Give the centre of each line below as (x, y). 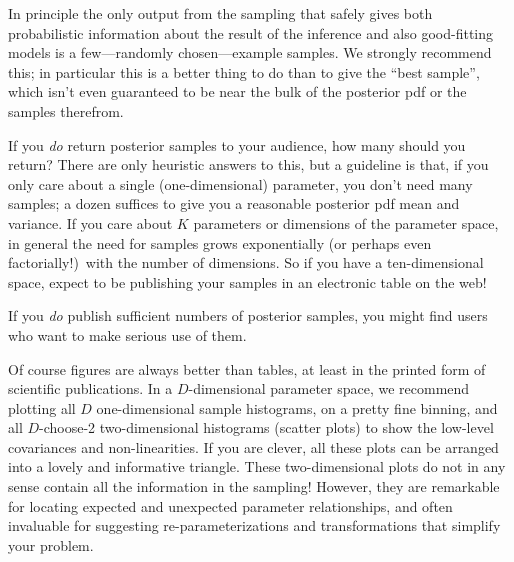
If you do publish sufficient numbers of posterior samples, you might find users (248, 315)
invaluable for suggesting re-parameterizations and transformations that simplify (254, 525)
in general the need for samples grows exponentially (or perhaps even (220, 242)
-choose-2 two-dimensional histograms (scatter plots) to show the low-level (266, 427)
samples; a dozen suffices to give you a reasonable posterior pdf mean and (234, 203)
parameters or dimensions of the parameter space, (346, 222)
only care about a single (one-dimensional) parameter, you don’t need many (240, 183)
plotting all (42, 407)
